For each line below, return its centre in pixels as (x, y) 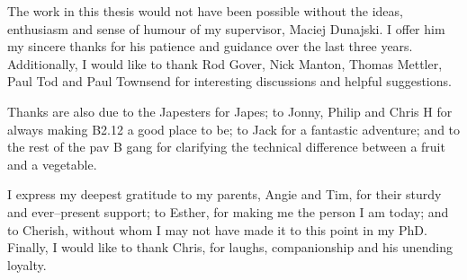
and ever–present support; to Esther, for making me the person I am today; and (228, 211)
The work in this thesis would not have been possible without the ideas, (205, 11)
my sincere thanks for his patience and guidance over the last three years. (210, 46)
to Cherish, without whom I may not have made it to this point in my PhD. (217, 229)
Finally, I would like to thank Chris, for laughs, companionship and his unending (230, 247)
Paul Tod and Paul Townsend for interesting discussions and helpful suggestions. (229, 81)
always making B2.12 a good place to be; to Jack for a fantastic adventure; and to (234, 129)
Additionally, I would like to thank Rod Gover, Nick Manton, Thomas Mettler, (225, 63)
